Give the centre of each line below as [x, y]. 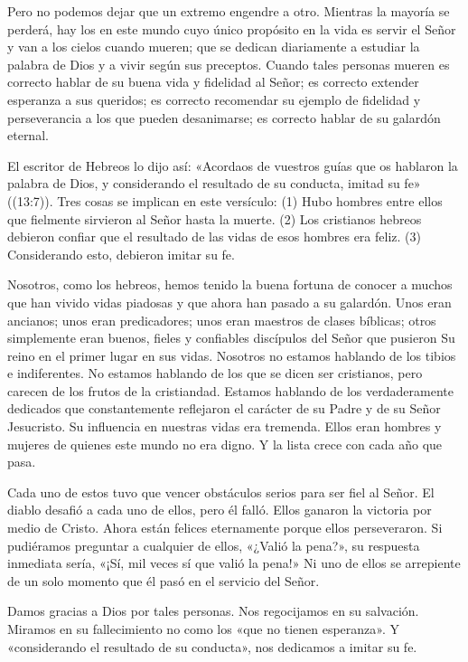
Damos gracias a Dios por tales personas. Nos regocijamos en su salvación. [213, 611]
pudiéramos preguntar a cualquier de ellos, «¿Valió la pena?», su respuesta [214, 545]
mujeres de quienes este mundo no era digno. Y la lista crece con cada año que [225, 444]
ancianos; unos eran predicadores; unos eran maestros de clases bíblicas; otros [222, 320]
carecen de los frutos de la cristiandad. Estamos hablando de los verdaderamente [230, 390]
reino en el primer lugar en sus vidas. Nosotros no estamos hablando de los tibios [232, 355]
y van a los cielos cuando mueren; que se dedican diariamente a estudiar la [214, 47]
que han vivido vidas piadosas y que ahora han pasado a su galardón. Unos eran [229, 302]
